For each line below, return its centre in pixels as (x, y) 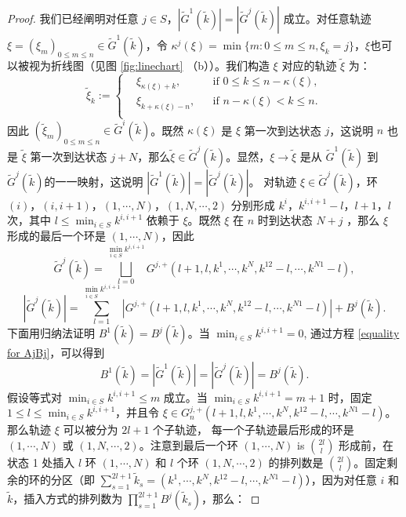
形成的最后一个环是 (56, 236)
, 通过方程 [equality (352, 333)
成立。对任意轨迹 (327, 18)
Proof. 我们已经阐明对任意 (73, 18)
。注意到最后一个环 (188, 444)
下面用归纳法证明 (51, 333)
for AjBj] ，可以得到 (56, 353)
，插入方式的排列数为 (68, 499)
